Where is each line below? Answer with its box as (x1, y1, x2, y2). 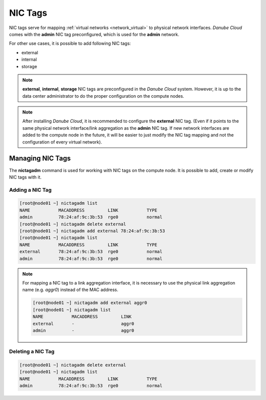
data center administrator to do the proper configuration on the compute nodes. (22, 93, 184, 99)
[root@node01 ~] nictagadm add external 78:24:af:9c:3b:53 (19, 228, 165, 234)
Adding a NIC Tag (9, 186, 52, 193)
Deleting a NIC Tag (9, 348, 55, 355)
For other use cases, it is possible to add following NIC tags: (9, 40, 131, 46)
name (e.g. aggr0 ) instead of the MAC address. (22, 287, 118, 293)
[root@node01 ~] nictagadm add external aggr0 (33, 300, 147, 306)
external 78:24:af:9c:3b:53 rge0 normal (19, 249, 163, 255)
